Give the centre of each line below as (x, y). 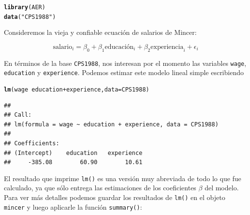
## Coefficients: (32, 144)
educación (119, 47)
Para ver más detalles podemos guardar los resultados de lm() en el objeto (115, 197)
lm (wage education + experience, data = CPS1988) (77, 90)
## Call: (18, 115)
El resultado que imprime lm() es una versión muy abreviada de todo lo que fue (123, 178)
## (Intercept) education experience (73, 153)
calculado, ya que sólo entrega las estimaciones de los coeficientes (100, 188)
